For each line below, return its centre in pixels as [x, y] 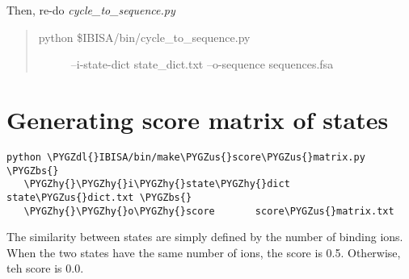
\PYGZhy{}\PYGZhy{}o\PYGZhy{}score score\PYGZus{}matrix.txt [209, 211]
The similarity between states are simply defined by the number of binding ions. [205, 237]
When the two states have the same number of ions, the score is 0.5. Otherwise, [204, 252]
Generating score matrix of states [198, 119]
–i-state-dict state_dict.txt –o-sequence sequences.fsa [202, 64]
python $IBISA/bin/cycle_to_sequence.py [144, 37]
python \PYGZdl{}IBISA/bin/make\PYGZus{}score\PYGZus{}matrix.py [186, 157]
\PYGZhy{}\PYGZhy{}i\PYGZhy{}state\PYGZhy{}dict [157, 184]
